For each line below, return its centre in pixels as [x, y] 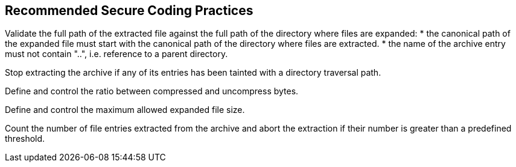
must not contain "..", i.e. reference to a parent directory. [116, 54]
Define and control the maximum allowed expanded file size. [125, 110]
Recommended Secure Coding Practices [129, 11]
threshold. [25, 139]
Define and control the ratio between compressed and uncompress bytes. [152, 91]
